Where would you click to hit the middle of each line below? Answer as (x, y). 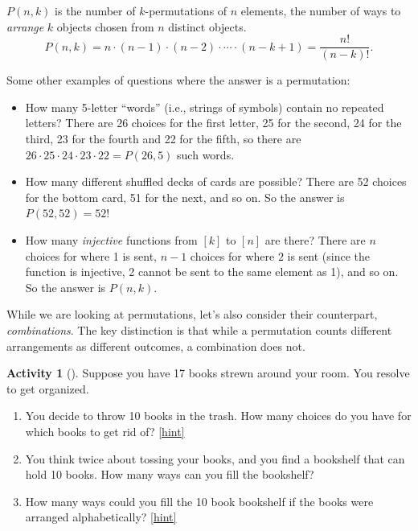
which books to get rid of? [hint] (105, 431)
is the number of (95, 10)
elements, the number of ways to (321, 10)
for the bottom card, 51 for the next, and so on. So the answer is (185, 197)
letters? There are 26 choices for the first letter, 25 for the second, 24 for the (213, 123)
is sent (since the (329, 255)
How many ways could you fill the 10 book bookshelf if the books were (199, 501)
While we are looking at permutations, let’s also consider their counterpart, (192, 314)
